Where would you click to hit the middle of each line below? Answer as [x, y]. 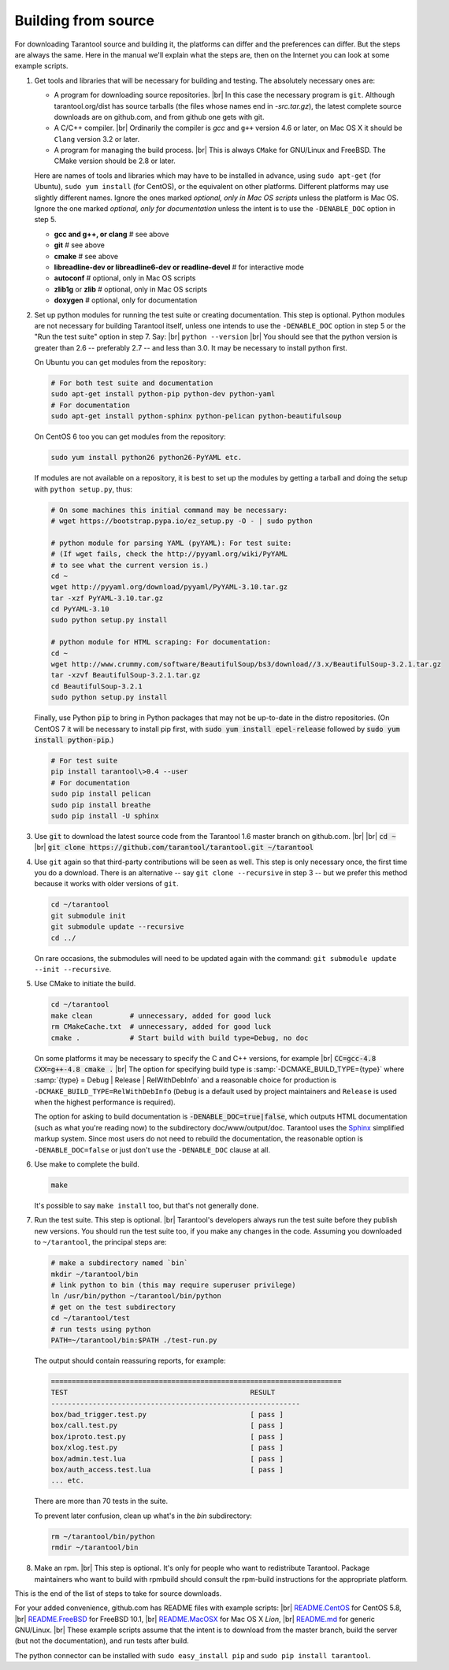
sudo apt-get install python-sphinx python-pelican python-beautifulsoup [196, 416]
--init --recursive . [73, 969]
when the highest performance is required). [105, 1102]
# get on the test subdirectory [113, 1307]
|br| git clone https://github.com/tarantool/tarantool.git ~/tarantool [174, 848]
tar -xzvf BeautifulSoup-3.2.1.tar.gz [126, 675]
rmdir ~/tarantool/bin [95, 1548]
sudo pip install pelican [101, 794]
